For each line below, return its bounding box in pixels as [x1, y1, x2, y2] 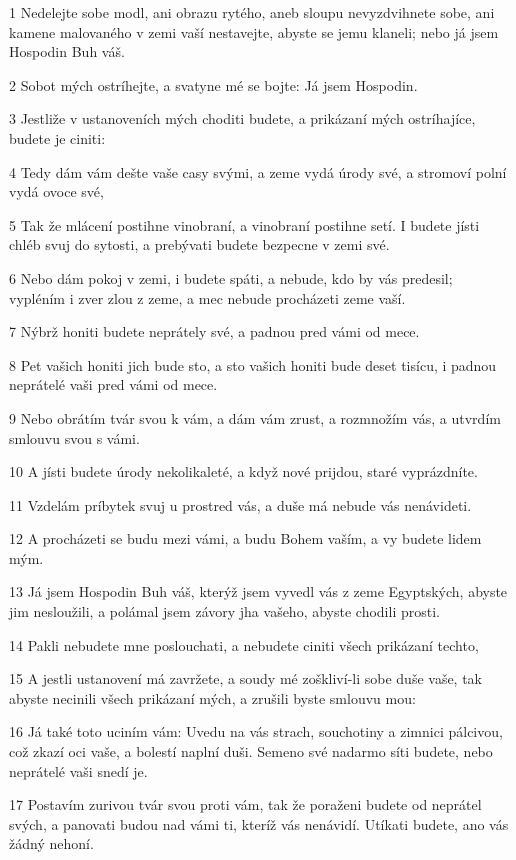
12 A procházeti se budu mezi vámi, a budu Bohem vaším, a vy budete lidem [9, 528, 482, 549]
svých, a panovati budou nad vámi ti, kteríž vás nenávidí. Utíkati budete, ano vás [9, 813, 509, 834]
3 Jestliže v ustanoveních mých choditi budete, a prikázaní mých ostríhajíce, [9, 108, 476, 129]
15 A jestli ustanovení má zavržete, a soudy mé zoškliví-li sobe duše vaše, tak [9, 668, 483, 689]
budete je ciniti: [9, 127, 106, 148]
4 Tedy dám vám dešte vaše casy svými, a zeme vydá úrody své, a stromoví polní [9, 161, 507, 182]
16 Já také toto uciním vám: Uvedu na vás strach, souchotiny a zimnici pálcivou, [9, 721, 503, 742]
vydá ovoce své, [9, 181, 104, 202]
